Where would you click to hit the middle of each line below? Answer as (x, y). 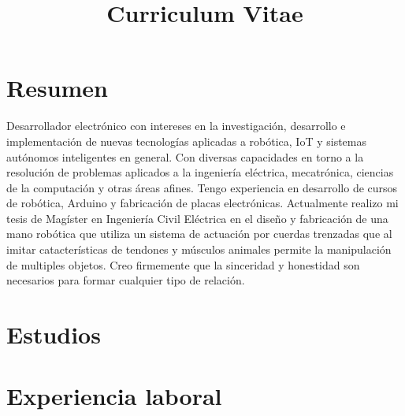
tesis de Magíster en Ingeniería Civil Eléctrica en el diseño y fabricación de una (197, 218)
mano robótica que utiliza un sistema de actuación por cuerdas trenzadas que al (199, 234)
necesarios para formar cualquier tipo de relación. (126, 280)
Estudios (54, 334)
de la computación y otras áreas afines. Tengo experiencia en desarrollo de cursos (202, 187)
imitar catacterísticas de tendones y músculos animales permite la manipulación (199, 249)
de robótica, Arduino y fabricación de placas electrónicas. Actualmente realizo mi (202, 203)
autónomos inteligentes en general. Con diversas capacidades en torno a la (185, 156)
